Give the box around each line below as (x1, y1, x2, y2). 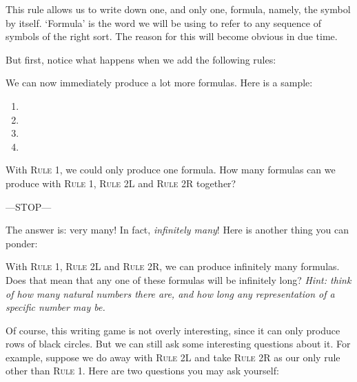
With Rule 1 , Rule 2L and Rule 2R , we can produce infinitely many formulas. (6, 259, 340, 274)
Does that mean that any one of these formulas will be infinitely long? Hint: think (6, 272, 351, 287)
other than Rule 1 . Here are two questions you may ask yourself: (6, 363, 279, 378)
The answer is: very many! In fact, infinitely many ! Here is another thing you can (6, 222, 349, 237)
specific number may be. (6, 300, 105, 314)
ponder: (6, 236, 38, 250)
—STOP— (6, 199, 52, 213)
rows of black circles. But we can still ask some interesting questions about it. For (6, 336, 351, 351)
